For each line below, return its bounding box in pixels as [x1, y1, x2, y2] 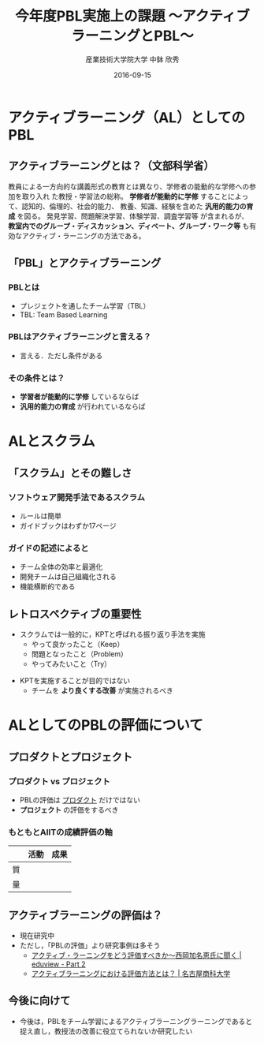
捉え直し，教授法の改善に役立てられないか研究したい [19, 1026, 193, 1036]
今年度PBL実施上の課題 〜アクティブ [14, 7, 251, 25]
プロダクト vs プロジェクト [8, 776, 110, 787]
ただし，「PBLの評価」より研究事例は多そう [19, 940, 161, 950]
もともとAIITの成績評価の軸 [8, 826, 113, 837]
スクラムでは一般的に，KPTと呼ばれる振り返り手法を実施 [19, 630, 206, 639]
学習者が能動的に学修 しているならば [19, 392, 139, 402]
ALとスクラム [8, 432, 95, 450]
